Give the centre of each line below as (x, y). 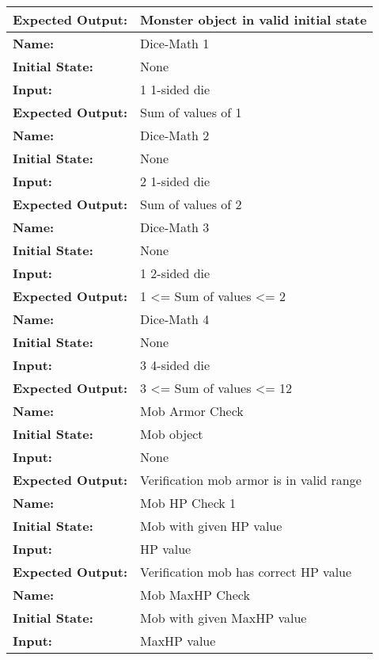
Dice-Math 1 (175, 43)
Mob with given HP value (211, 526)
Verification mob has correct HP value (246, 572)
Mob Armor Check (192, 411)
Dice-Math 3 (175, 227)
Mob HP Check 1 (188, 503)
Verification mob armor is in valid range (251, 480)
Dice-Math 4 (175, 319)
